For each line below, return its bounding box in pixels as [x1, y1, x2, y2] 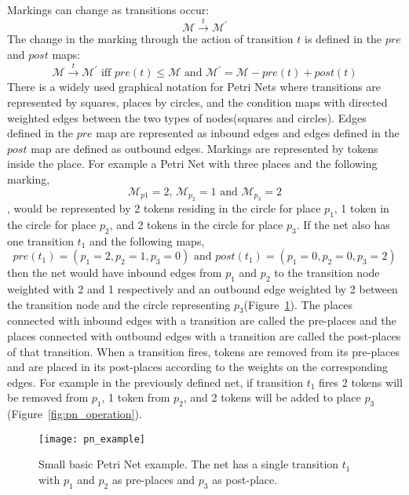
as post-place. [212, 471, 278, 487]
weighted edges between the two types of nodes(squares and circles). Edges [7, 109, 367, 126]
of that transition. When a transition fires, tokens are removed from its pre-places [7, 343, 400, 359]
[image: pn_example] [38, 433, 146, 445]
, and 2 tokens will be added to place [183, 389, 361, 406]
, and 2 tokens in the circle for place [109, 216, 283, 232]
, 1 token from [101, 389, 170, 406]
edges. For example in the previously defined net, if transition [7, 373, 304, 390]
